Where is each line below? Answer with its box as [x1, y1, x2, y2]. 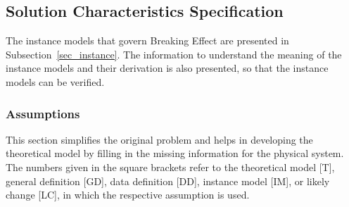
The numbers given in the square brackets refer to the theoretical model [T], [6, 159, 335, 174]
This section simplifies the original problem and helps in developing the [6, 132, 313, 146]
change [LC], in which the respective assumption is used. [6, 187, 250, 202]
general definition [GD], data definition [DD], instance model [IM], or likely [6, 173, 330, 188]
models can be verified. [6, 74, 105, 89]
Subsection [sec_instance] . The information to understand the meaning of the [6, 46, 342, 61]
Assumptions [6, 104, 80, 122]
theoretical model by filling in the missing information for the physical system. [6, 146, 344, 161]
